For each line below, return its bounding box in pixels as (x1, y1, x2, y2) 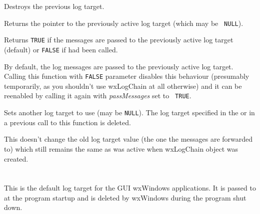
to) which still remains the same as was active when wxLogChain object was (4, 143, 238, 154)
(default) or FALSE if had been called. (4, 44, 118, 54)
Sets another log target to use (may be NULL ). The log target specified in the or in (4, 107, 255, 118)
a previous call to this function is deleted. (4, 117, 131, 127)
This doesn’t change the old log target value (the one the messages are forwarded (4, 134, 253, 144)
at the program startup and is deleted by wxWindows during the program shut (4, 192, 246, 203)
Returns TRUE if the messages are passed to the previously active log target (4, 34, 233, 45)
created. (4, 153, 28, 164)
